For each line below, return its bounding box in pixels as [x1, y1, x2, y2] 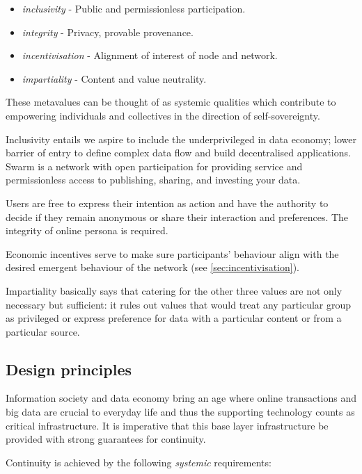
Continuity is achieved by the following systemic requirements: [6, 455, 271, 469]
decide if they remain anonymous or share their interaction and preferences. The [6, 209, 349, 224]
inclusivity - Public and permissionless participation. [22, 1, 246, 15]
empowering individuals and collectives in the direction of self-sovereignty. [6, 108, 320, 122]
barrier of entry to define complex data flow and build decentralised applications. [6, 145, 351, 160]
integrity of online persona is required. [6, 223, 168, 238]
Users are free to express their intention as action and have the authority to [6, 195, 329, 210]
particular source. [6, 324, 80, 338]
